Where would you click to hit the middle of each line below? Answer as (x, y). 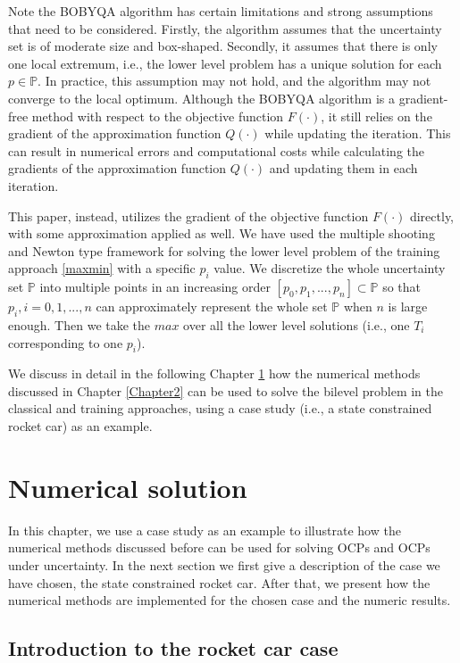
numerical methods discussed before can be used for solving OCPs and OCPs (219, 547)
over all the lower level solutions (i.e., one (297, 324)
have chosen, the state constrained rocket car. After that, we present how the (219, 582)
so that (402, 287)
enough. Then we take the (79, 324)
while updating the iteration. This (358, 133)
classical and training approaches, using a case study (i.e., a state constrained (220, 408)
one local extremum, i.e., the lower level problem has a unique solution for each (225, 63)
